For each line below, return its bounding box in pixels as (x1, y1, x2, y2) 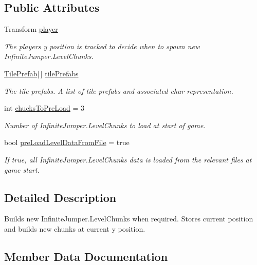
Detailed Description (4, 189, 117, 205)
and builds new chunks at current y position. (4, 223, 145, 234)
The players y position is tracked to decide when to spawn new (4, 40, 200, 51)
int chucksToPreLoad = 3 (4, 103, 85, 113)
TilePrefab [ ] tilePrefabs (4, 68, 79, 78)
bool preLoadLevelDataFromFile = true (4, 137, 130, 148)
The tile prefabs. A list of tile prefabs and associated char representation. (4, 85, 233, 96)
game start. (4, 164, 40, 175)
